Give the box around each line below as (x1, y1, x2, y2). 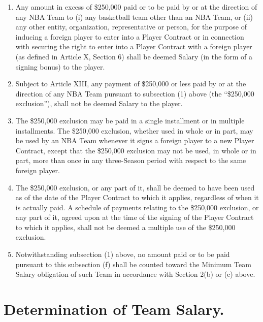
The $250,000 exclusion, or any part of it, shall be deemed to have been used (15, 182, 255, 192)
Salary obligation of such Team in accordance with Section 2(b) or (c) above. (15, 269, 255, 279)
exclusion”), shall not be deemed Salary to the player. (15, 98, 183, 109)
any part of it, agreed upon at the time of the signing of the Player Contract (15, 212, 254, 222)
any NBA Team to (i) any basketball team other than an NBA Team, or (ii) (15, 11, 253, 22)
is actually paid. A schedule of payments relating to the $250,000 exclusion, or (15, 202, 259, 212)
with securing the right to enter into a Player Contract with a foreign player (15, 41, 252, 52)
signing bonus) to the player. (15, 61, 105, 72)
